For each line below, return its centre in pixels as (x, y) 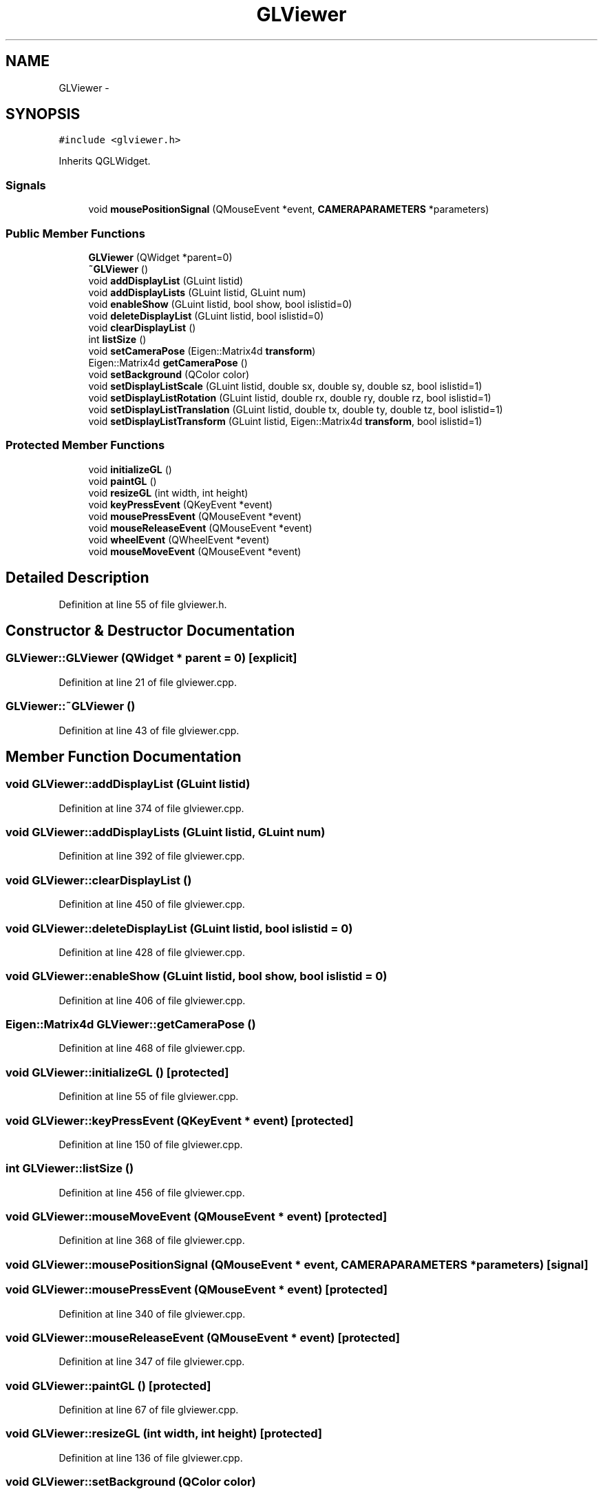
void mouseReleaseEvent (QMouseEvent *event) (200, 528)
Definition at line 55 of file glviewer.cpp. (149, 1097)
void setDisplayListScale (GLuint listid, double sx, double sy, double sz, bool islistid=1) (285, 386)
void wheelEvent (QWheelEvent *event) (179, 539)
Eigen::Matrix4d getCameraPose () (168, 362)
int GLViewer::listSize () (70, 1169)
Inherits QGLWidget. (105, 161)
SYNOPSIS (43, 114)
